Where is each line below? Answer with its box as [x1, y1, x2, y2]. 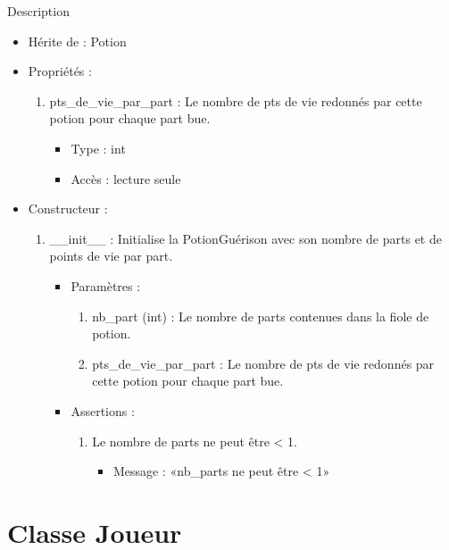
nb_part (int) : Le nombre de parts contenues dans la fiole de [92, 306, 429, 325]
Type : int [71, 138, 126, 157]
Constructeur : [28, 199, 108, 218]
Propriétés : [28, 62, 92, 80]
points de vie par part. [49, 246, 173, 265]
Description [7, 2, 70, 20]
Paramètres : [71, 276, 141, 295]
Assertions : [71, 401, 135, 420]
